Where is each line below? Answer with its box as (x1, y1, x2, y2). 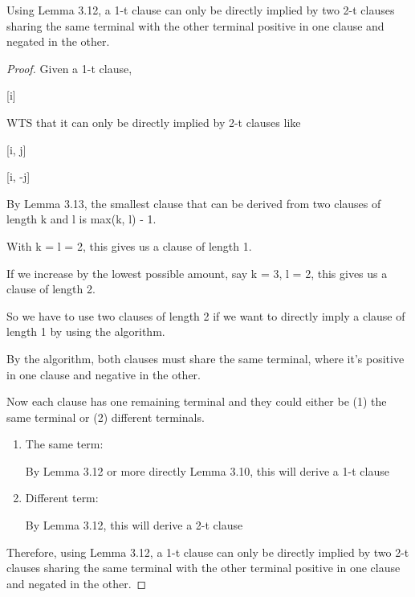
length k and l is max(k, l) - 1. (6, 211, 157, 227)
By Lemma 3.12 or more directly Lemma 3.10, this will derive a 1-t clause (25, 462, 389, 479)
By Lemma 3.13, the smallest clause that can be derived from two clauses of (6, 194, 381, 211)
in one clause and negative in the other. (6, 366, 201, 382)
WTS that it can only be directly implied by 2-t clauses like (6, 113, 301, 130)
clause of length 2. (6, 280, 96, 297)
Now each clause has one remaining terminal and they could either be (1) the (6, 393, 387, 410)
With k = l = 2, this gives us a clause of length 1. (6, 237, 252, 254)
